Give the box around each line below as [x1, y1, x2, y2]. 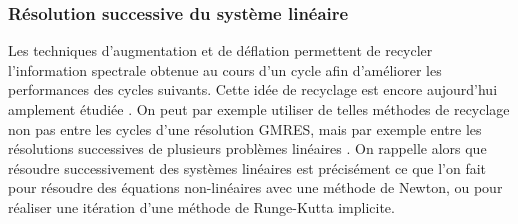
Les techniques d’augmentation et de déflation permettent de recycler [8, 40, 433, 61]
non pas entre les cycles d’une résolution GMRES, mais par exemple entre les [8, 118, 482, 139]
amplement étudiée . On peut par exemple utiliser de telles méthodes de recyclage [8, 99, 510, 119]
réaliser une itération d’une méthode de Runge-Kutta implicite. [8, 196, 395, 217]
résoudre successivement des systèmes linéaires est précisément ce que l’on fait [8, 157, 487, 178]
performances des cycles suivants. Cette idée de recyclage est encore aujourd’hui [8, 79, 498, 100]
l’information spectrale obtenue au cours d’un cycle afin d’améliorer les [8, 59, 442, 80]
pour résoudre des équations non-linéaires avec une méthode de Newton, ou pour [8, 177, 503, 198]
